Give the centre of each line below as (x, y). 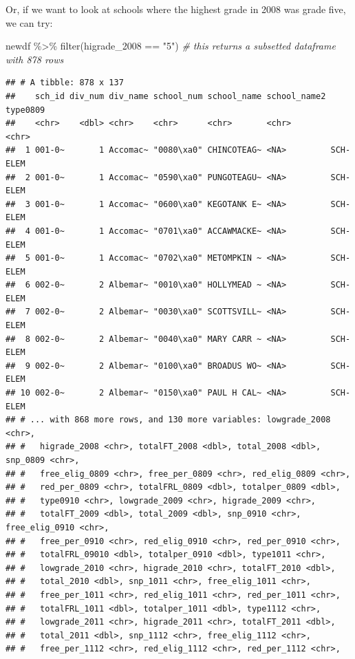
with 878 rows (35, 59)
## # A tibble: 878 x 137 (65, 83)
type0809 (25, 110)
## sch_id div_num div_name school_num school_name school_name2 (166, 96)
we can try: (29, 22)
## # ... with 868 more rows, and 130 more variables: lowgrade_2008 (168, 420)
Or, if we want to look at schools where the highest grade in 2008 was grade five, (176, 9)
